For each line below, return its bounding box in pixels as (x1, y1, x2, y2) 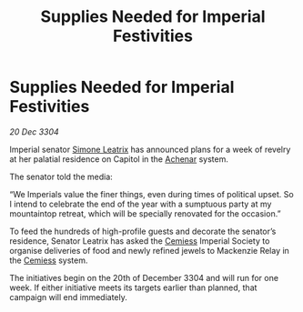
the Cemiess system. (9, 255, 88, 266)
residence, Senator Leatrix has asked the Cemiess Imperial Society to (9, 235, 270, 247)
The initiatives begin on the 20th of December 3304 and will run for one (9, 272, 279, 283)
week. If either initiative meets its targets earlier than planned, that (9, 282, 258, 293)
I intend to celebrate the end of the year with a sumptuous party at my (9, 198, 272, 209)
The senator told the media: (9, 171, 114, 182)
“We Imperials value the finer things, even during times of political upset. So (9, 188, 294, 199)
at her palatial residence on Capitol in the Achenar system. (9, 153, 229, 165)
